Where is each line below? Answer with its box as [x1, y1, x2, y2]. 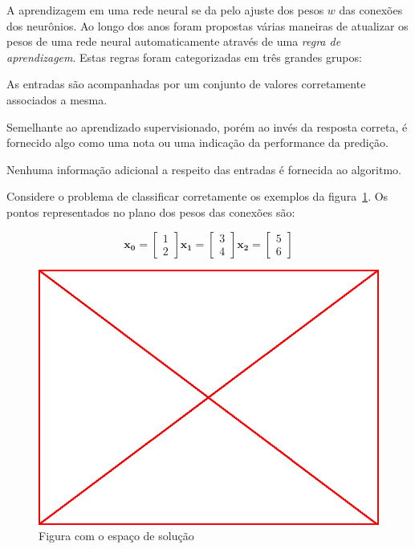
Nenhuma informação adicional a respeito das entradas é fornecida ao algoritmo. [6, 161, 401, 177]
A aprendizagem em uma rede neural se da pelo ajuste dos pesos [6, 2, 324, 18]
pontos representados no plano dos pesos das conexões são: [6, 203, 295, 220]
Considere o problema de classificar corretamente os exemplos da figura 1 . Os [6, 188, 389, 205]
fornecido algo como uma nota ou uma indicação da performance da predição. [6, 134, 389, 151]
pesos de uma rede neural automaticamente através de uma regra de [6, 33, 341, 50]
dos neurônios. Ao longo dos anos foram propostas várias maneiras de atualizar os [6, 17, 409, 34]
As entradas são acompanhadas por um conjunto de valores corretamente [6, 75, 366, 92]
